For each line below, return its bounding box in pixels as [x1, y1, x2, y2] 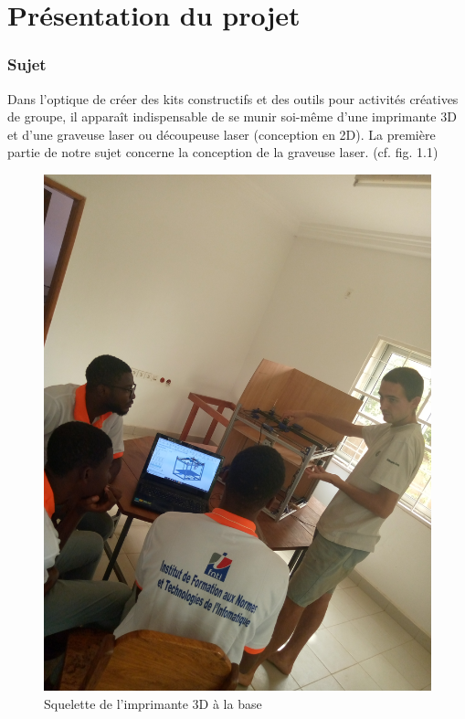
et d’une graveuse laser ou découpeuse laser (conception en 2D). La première [7, 124, 436, 143]
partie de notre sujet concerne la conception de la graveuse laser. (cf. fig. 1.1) [7, 143, 439, 162]
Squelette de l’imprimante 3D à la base [44, 693, 262, 713]
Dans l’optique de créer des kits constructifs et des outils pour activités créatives [7, 89, 459, 108]
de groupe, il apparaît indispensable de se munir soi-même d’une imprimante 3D [7, 107, 457, 126]
